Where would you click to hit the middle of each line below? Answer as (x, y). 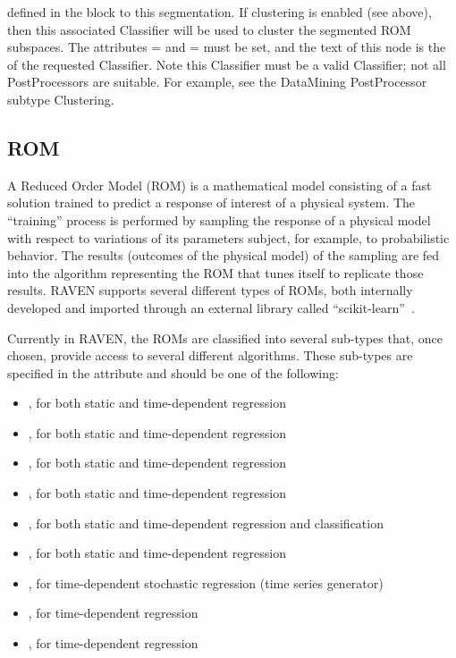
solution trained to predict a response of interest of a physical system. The (211, 202)
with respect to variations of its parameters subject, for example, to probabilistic (228, 237)
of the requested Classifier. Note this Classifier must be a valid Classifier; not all (227, 64)
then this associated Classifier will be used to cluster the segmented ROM (209, 29)
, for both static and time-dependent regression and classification (206, 523)
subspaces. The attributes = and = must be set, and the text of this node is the (227, 47)
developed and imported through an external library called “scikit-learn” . (211, 307)
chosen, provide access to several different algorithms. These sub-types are (210, 355)
